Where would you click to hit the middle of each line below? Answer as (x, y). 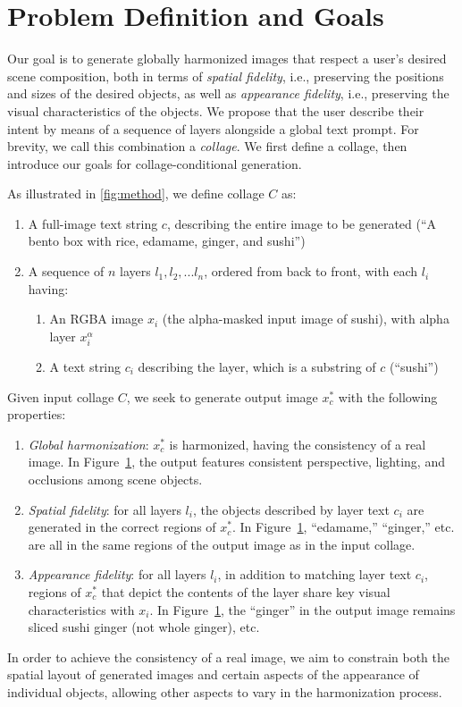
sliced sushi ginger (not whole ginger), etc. (144, 627)
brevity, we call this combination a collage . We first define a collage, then (207, 146)
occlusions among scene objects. (115, 479)
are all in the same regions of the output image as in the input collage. (222, 544)
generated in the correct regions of (122, 527)
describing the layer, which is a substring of (257, 366)
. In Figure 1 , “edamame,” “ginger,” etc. (344, 527)
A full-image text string (93, 223)
